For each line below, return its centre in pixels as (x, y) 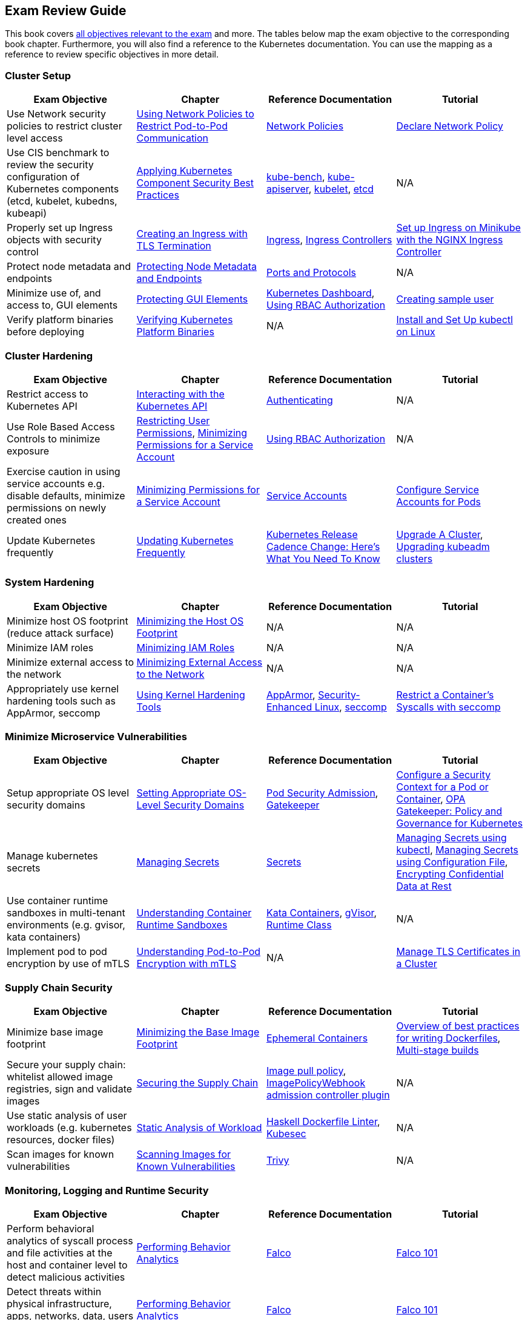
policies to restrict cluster (64, 126)
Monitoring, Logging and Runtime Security (107, 1190)
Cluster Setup (38, 75)
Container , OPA (431, 799)
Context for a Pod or (442, 787)
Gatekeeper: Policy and (449, 811)
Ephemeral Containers (317, 1038)
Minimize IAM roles (50, 647)
